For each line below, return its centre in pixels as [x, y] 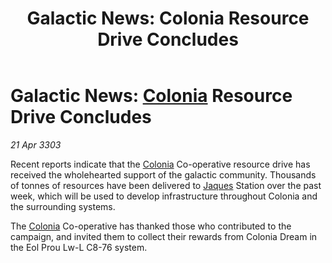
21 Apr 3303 [36, 144]
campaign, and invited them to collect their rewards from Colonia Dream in [164, 236]
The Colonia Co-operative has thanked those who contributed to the [151, 226]
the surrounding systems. [63, 206]
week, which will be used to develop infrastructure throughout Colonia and [164, 196]
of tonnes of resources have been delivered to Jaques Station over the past [166, 185]
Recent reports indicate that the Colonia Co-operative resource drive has [160, 164]
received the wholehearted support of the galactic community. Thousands [163, 174]
